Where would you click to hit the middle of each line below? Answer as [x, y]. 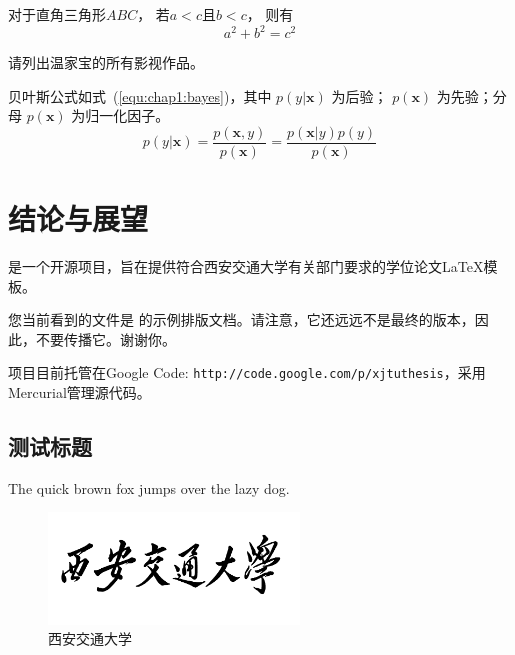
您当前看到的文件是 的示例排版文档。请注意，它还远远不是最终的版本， [241, 319]
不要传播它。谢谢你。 [105, 338]
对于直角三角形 [57, 14]
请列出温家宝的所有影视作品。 [106, 62]
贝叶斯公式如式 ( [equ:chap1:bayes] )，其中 [140, 95]
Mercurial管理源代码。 [79, 392]
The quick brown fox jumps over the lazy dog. [149, 487]
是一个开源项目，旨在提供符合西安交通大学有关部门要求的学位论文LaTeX [246, 266]
